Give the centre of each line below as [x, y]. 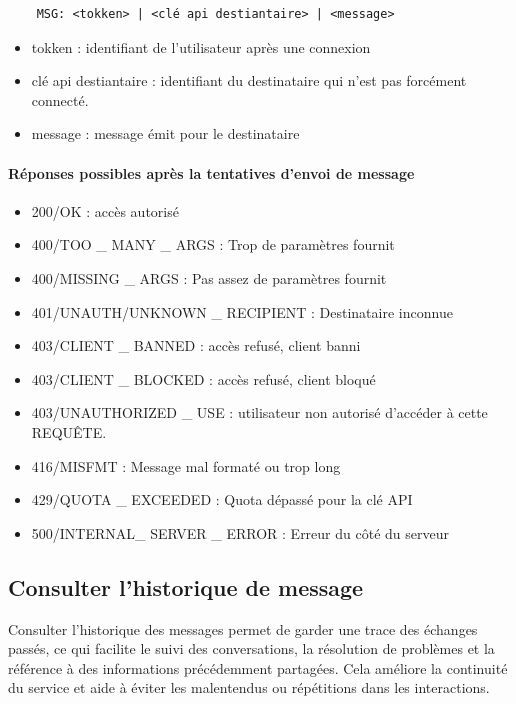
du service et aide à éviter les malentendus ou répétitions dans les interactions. [249, 687]
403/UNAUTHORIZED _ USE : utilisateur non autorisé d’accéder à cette [259, 412]
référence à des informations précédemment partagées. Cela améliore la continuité [258, 667]
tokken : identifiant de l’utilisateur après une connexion [201, 46]
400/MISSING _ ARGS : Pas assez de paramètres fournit [209, 277]
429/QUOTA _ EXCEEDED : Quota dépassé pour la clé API [222, 499]
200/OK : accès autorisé [105, 210]
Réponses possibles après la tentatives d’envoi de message [211, 172]
